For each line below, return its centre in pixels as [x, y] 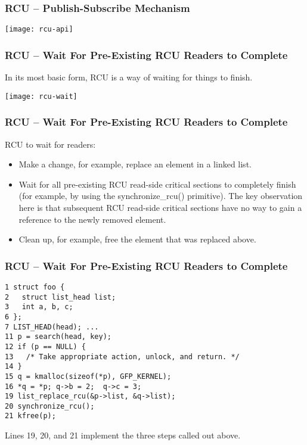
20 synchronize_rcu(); [50, 406]
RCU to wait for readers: [50, 144]
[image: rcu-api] [39, 29]
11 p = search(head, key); [58, 337]
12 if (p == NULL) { [46, 346]
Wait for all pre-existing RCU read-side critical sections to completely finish [157, 184]
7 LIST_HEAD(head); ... [52, 327]
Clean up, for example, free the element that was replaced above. [137, 239]
